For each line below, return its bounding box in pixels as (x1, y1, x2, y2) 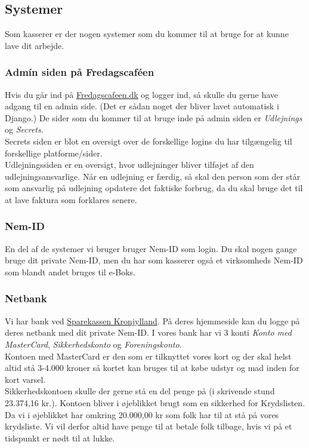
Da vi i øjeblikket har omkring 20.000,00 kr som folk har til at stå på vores (5, 408, 279, 421)
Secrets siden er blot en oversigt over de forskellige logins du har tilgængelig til (5, 134, 292, 147)
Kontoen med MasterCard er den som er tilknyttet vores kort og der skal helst (5, 349, 292, 362)
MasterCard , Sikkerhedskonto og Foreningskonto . (5, 337, 182, 350)
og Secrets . (5, 123, 44, 136)
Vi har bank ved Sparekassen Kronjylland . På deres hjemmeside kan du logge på (5, 314, 300, 327)
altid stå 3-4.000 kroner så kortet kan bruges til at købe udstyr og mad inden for (5, 361, 299, 374)
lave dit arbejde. (5, 39, 64, 51)
